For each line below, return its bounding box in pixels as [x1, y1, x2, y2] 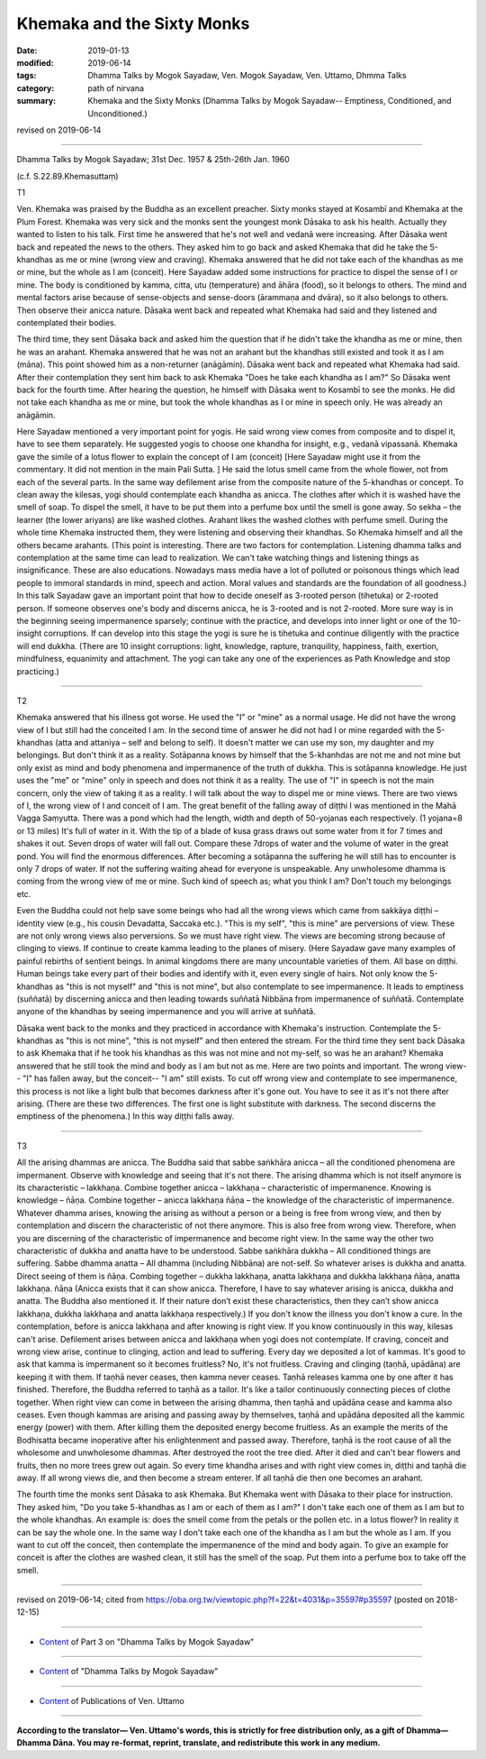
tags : [16, 70, 37, 81]
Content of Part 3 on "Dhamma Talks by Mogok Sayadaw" [39, 1636, 255, 1647]
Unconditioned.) [87, 108, 148, 119]
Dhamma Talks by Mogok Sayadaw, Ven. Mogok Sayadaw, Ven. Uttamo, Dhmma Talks [87, 70, 407, 81]
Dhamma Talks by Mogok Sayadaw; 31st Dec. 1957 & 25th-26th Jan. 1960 [16, 154, 290, 165]
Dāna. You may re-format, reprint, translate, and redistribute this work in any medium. [52, 1737, 382, 1748]
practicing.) [16, 665, 60, 676]
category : [16, 82, 55, 94]
